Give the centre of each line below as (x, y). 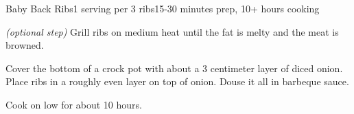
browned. (25, 45)
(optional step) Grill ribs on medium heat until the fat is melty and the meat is (172, 31)
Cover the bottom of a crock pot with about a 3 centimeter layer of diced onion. (174, 68)
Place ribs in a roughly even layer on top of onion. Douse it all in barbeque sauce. (177, 81)
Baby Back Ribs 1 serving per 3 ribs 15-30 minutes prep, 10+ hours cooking (163, 8)
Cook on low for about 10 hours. (74, 104)
